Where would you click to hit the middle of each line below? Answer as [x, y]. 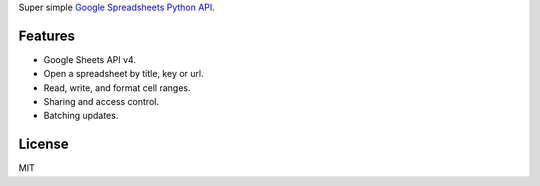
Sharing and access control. [101, 102]
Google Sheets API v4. [90, 59]
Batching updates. [81, 116]
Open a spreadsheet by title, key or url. [123, 74]
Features [46, 35]
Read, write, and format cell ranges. [117, 87]
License [43, 144]
